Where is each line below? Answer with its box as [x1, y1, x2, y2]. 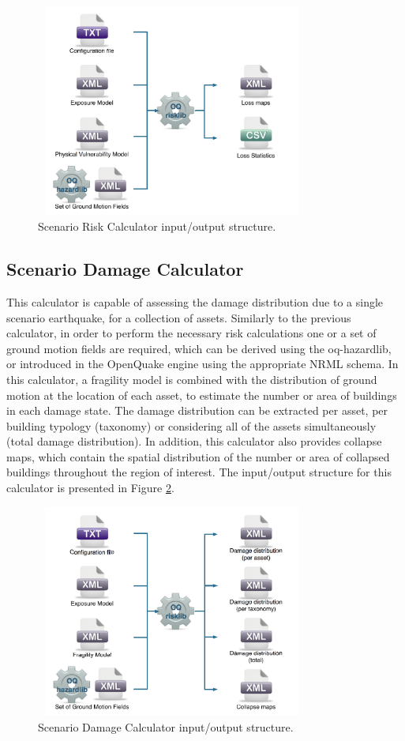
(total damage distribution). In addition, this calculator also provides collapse [6, 433, 382, 449]
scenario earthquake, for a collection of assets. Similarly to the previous [6, 309, 351, 325]
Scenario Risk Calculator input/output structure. [38, 218, 276, 235]
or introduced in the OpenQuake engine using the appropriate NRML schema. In [6, 355, 399, 372]
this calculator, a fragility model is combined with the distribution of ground [6, 370, 377, 387]
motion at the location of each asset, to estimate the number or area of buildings [6, 386, 397, 403]
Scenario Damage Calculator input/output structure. [38, 718, 294, 735]
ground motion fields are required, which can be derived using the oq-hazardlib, [6, 340, 392, 356]
